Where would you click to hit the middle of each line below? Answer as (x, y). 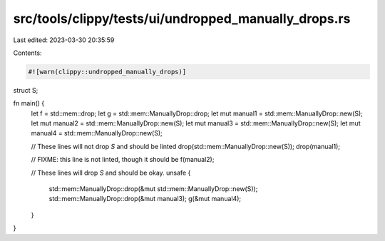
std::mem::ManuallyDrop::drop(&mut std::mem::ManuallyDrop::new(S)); (153, 189)
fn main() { (29, 103)
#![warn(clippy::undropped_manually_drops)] (107, 72)
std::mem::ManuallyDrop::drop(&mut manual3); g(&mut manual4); (145, 199)
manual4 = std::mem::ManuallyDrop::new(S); (97, 133)
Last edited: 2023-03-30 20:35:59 (64, 40)
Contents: (27, 53)
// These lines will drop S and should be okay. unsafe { (111, 173)
